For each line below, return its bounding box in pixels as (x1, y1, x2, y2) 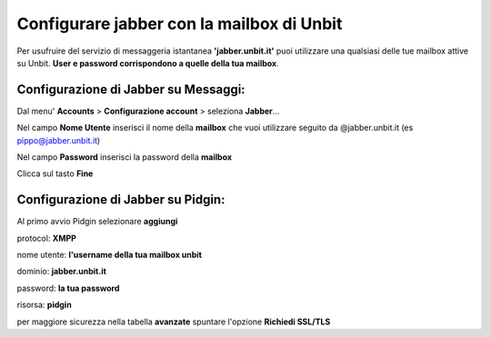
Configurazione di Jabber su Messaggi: (16, 82, 245, 97)
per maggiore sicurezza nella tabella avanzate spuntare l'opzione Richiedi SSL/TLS (16, 316, 331, 327)
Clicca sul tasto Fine (16, 168, 94, 179)
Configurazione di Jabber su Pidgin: (16, 192, 225, 208)
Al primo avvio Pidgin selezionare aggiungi (16, 216, 178, 227)
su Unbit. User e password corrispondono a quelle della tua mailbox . (16, 57, 279, 68)
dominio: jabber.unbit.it (16, 266, 106, 277)
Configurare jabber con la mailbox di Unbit (16, 14, 343, 34)
